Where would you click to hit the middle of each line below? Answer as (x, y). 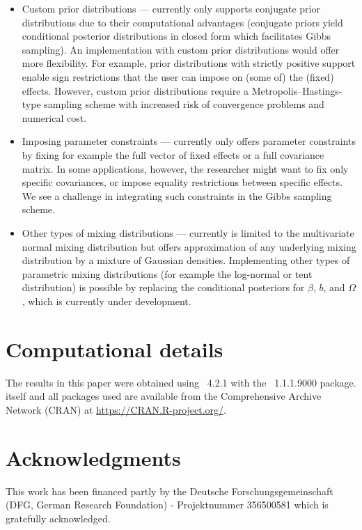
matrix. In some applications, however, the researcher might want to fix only (185, 168)
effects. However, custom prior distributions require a (135, 90)
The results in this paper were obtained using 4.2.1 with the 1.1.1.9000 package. (181, 382)
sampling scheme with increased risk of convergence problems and (184, 104)
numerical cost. (54, 117)
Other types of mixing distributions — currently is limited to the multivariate (188, 232)
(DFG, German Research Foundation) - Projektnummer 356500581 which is (167, 505)
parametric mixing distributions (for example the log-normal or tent (167, 273)
